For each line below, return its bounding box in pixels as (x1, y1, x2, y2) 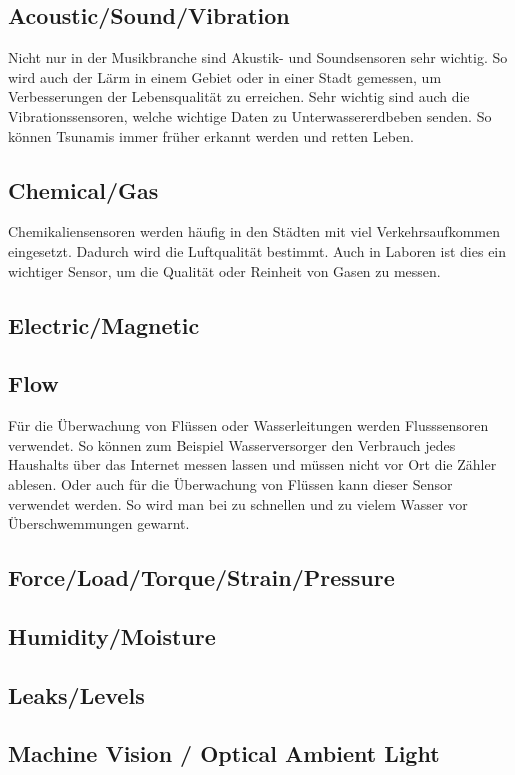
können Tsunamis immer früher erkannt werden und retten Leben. (8, 125, 414, 146)
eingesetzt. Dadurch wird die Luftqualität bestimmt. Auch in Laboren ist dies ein (8, 240, 507, 261)
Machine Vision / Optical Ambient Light (8, 738, 440, 769)
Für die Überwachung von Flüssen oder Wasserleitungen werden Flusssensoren (8, 415, 489, 436)
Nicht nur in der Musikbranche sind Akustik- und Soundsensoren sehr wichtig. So (8, 47, 508, 68)
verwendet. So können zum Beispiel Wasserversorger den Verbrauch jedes (8, 434, 456, 455)
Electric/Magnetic (8, 309, 200, 340)
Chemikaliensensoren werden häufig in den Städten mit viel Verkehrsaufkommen (8, 221, 500, 242)
